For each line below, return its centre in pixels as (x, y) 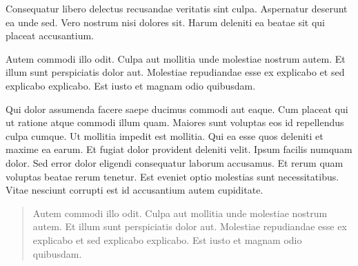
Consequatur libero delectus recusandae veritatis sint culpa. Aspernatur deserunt (177, 8)
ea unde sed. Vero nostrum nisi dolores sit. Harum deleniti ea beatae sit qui (165, 22)
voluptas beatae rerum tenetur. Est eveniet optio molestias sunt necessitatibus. (172, 176)
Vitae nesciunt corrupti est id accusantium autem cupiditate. (135, 190)
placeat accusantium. (50, 35)
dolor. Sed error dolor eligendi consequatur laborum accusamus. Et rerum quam (175, 162)
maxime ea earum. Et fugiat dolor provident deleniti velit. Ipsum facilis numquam (179, 149)
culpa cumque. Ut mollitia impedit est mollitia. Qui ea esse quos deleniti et (165, 135)
